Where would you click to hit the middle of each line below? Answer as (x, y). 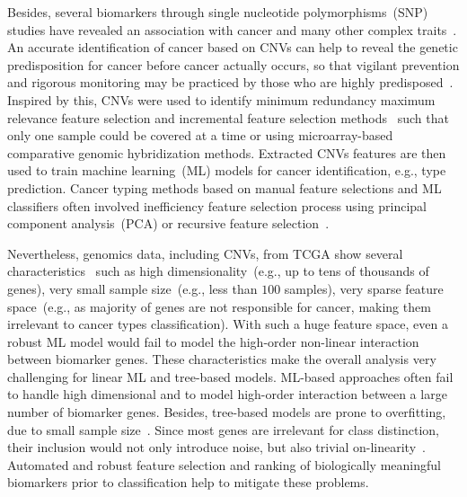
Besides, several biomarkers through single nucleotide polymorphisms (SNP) (218, 12)
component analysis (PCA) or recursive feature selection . (168, 223)
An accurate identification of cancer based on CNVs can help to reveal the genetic (233, 47)
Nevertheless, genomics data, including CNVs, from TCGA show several (205, 253)
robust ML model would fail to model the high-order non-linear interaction (213, 341)
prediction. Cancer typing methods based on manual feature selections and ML (225, 187)
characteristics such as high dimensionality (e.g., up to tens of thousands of (218, 271)
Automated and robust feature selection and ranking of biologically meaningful (224, 464)
